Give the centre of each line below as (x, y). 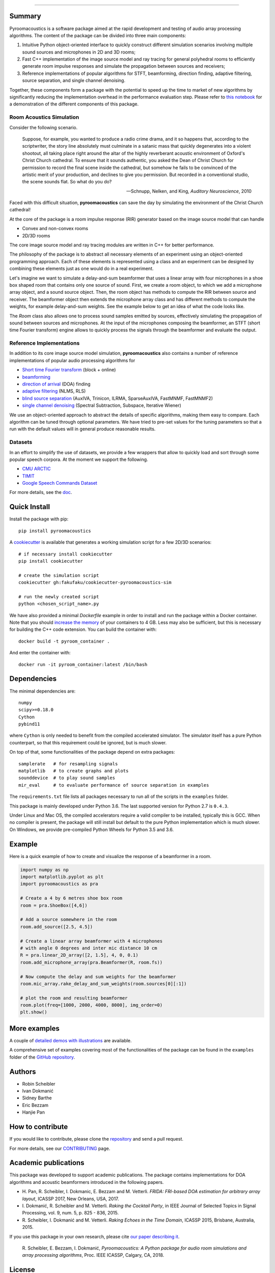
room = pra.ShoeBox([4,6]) (54, 905)
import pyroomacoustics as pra (59, 884)
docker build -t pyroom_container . (64, 641)
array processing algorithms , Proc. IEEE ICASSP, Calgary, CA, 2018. (93, 1255)
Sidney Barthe (37, 1098)
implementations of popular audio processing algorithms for (72, 360)
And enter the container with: (40, 653)
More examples (34, 1028)
